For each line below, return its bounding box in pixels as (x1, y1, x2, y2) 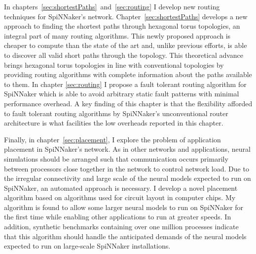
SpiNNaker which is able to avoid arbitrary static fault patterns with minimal (4, 88, 239, 99)
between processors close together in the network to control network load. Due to (4, 163, 249, 173)
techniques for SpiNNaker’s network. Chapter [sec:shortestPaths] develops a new (4, 11, 248, 21)
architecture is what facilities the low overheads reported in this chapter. (4, 118, 223, 128)
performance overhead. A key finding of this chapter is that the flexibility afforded (4, 98, 253, 108)
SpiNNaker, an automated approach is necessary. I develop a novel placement (4, 182, 238, 193)
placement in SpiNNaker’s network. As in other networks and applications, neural (4, 144, 251, 154)
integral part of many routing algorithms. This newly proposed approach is (4, 30, 231, 41)
